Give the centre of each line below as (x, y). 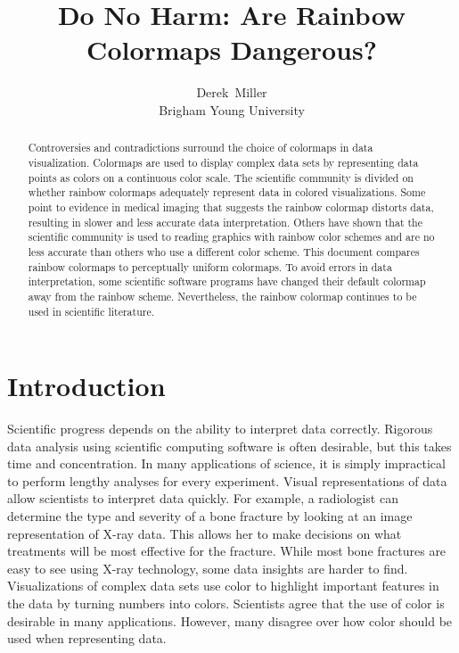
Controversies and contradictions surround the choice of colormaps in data (201, 148)
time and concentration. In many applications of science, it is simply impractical (226, 463)
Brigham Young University (232, 109)
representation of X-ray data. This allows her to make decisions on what (205, 533)
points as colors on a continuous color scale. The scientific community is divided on (221, 177)
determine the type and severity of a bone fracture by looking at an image (210, 516)
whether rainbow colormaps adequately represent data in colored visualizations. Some (227, 192)
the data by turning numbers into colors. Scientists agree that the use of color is (226, 603)
